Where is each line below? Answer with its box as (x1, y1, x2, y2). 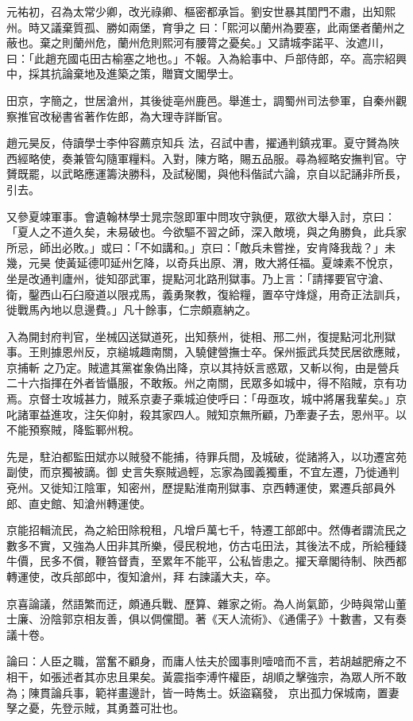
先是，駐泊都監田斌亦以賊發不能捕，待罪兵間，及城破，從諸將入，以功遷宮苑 (6, 448, 407, 464)
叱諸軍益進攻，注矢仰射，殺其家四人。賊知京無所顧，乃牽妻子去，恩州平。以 (6, 405, 407, 422)
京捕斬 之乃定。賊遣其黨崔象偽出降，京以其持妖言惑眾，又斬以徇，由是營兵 (6, 359, 399, 375)
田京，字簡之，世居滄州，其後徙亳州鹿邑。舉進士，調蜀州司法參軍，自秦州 (6, 91, 396, 108)
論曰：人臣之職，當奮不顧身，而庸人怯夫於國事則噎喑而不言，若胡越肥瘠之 (6, 653, 396, 669)
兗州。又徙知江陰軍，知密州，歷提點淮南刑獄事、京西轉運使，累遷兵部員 (6, 479, 384, 496)
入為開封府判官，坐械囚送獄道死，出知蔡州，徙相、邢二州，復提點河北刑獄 (6, 328, 396, 344)
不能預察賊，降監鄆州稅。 (6, 421, 140, 438)
